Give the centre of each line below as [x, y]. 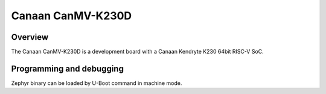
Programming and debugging [67, 68]
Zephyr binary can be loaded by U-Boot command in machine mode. [97, 83]
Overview [30, 37]
